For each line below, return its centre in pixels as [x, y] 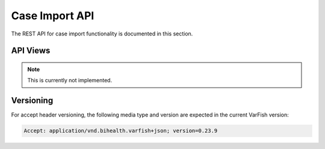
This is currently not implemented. [70, 81]
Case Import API [53, 16]
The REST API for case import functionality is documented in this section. [102, 34]
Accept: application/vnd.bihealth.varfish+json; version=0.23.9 [121, 131]
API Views [31, 51]
